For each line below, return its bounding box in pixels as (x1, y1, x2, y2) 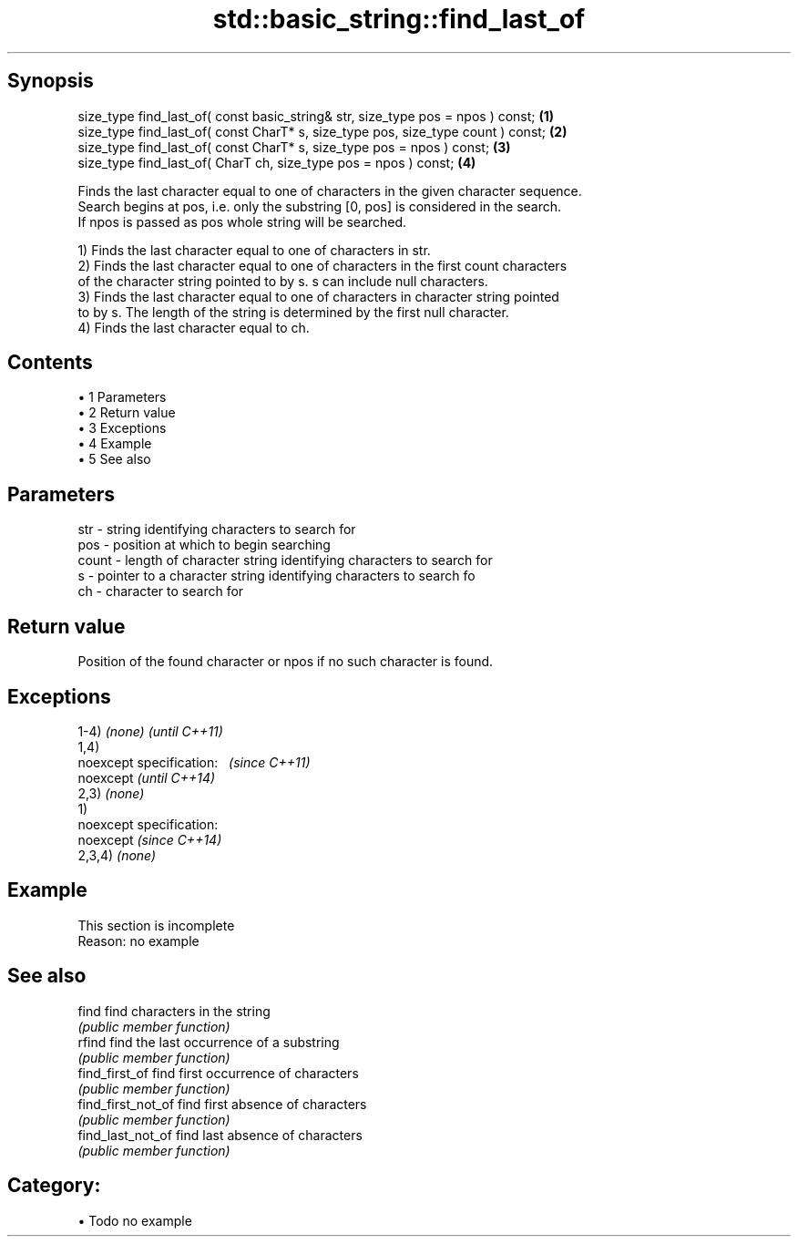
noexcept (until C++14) (77, 769, 216, 786)
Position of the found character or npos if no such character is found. (77, 653, 494, 670)
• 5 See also (77, 451, 151, 468)
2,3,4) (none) (77, 847, 157, 863)
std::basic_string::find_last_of (212, 4, 586, 35)
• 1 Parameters (77, 389, 167, 406)
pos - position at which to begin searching (77, 537, 331, 553)
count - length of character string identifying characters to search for (77, 552, 493, 569)
